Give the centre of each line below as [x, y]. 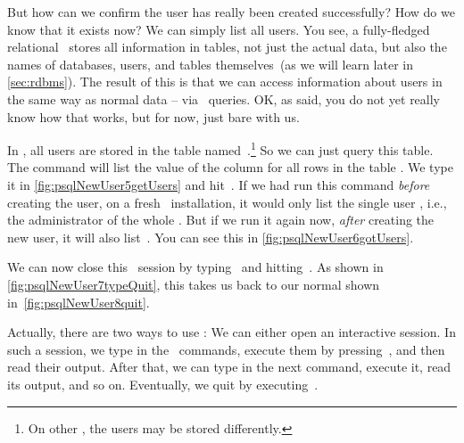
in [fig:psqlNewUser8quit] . [79, 302]
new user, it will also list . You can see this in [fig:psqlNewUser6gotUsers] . [211, 237]
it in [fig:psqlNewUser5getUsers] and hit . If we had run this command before [219, 185]
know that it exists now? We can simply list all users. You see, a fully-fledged [219, 29]
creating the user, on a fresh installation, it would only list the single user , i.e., [227, 202]
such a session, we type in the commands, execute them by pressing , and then [226, 349]
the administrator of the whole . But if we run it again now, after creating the [221, 220]
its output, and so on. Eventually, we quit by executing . [163, 384]
